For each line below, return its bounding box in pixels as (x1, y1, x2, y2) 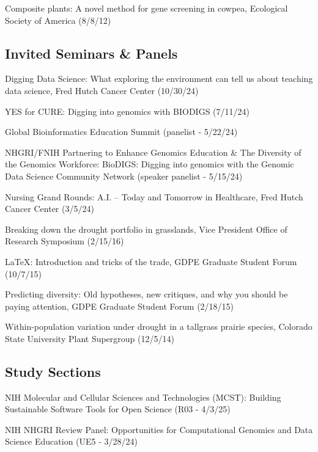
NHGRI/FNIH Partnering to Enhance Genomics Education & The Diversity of (5, 145, 301, 158)
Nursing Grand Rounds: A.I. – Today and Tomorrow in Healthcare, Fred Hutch (5, 190, 303, 203)
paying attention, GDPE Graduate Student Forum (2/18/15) (5, 299, 234, 312)
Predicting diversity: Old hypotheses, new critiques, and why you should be (5, 288, 288, 301)
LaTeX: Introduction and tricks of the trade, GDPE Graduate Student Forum (5, 255, 297, 268)
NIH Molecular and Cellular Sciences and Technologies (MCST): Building (5, 390, 281, 403)
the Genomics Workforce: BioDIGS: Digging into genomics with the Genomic (5, 158, 294, 170)
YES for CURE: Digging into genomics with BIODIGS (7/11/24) (5, 104, 250, 117)
